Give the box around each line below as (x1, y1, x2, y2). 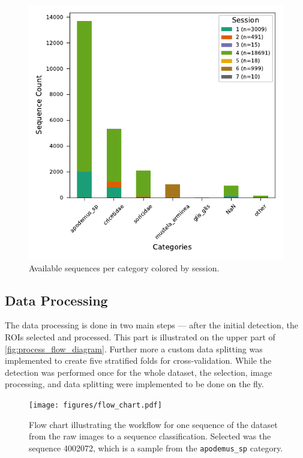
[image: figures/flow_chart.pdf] (29, 400, 162, 409)
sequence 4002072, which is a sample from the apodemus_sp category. (29, 441, 283, 454)
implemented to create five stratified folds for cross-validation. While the (5, 354, 272, 367)
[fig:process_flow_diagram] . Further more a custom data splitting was (5, 342, 263, 355)
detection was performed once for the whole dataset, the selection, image (5, 366, 272, 378)
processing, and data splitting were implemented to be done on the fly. (5, 378, 264, 390)
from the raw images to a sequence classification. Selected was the (29, 430, 271, 442)
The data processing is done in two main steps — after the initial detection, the (5, 319, 298, 331)
